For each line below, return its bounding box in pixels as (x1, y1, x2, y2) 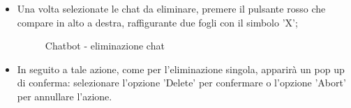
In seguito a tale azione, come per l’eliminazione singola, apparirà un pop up (17, 61, 345, 76)
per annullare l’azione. (17, 88, 112, 103)
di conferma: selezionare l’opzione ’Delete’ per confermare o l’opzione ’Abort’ (17, 75, 346, 90)
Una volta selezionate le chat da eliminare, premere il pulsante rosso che (17, 1, 326, 15)
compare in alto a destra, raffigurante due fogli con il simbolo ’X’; (17, 15, 298, 29)
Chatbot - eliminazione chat (45, 38, 165, 53)
